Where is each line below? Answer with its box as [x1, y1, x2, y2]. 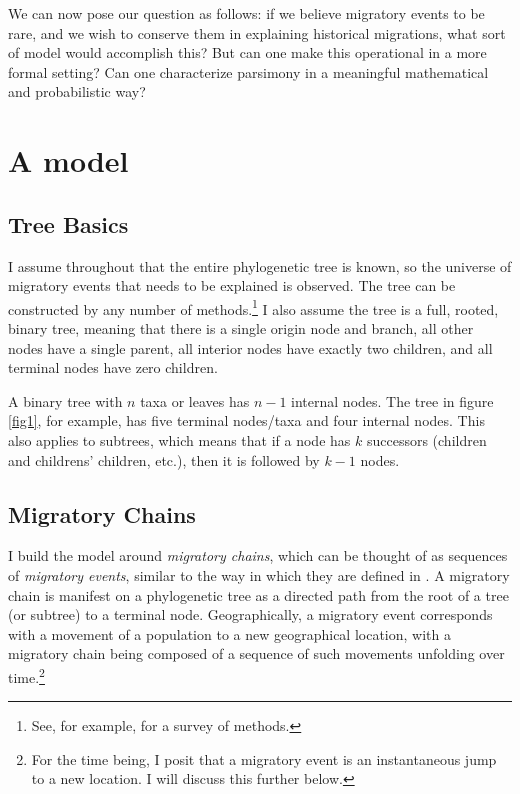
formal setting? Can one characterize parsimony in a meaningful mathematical [8, 61, 489, 82]
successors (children [366, 429, 487, 450]
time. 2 [8, 663, 45, 687]
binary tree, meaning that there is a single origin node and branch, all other [8, 317, 474, 338]
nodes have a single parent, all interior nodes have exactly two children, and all [8, 337, 493, 358]
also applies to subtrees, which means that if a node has [8, 429, 351, 450]
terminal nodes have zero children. [8, 357, 218, 378]
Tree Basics [8, 208, 129, 239]
